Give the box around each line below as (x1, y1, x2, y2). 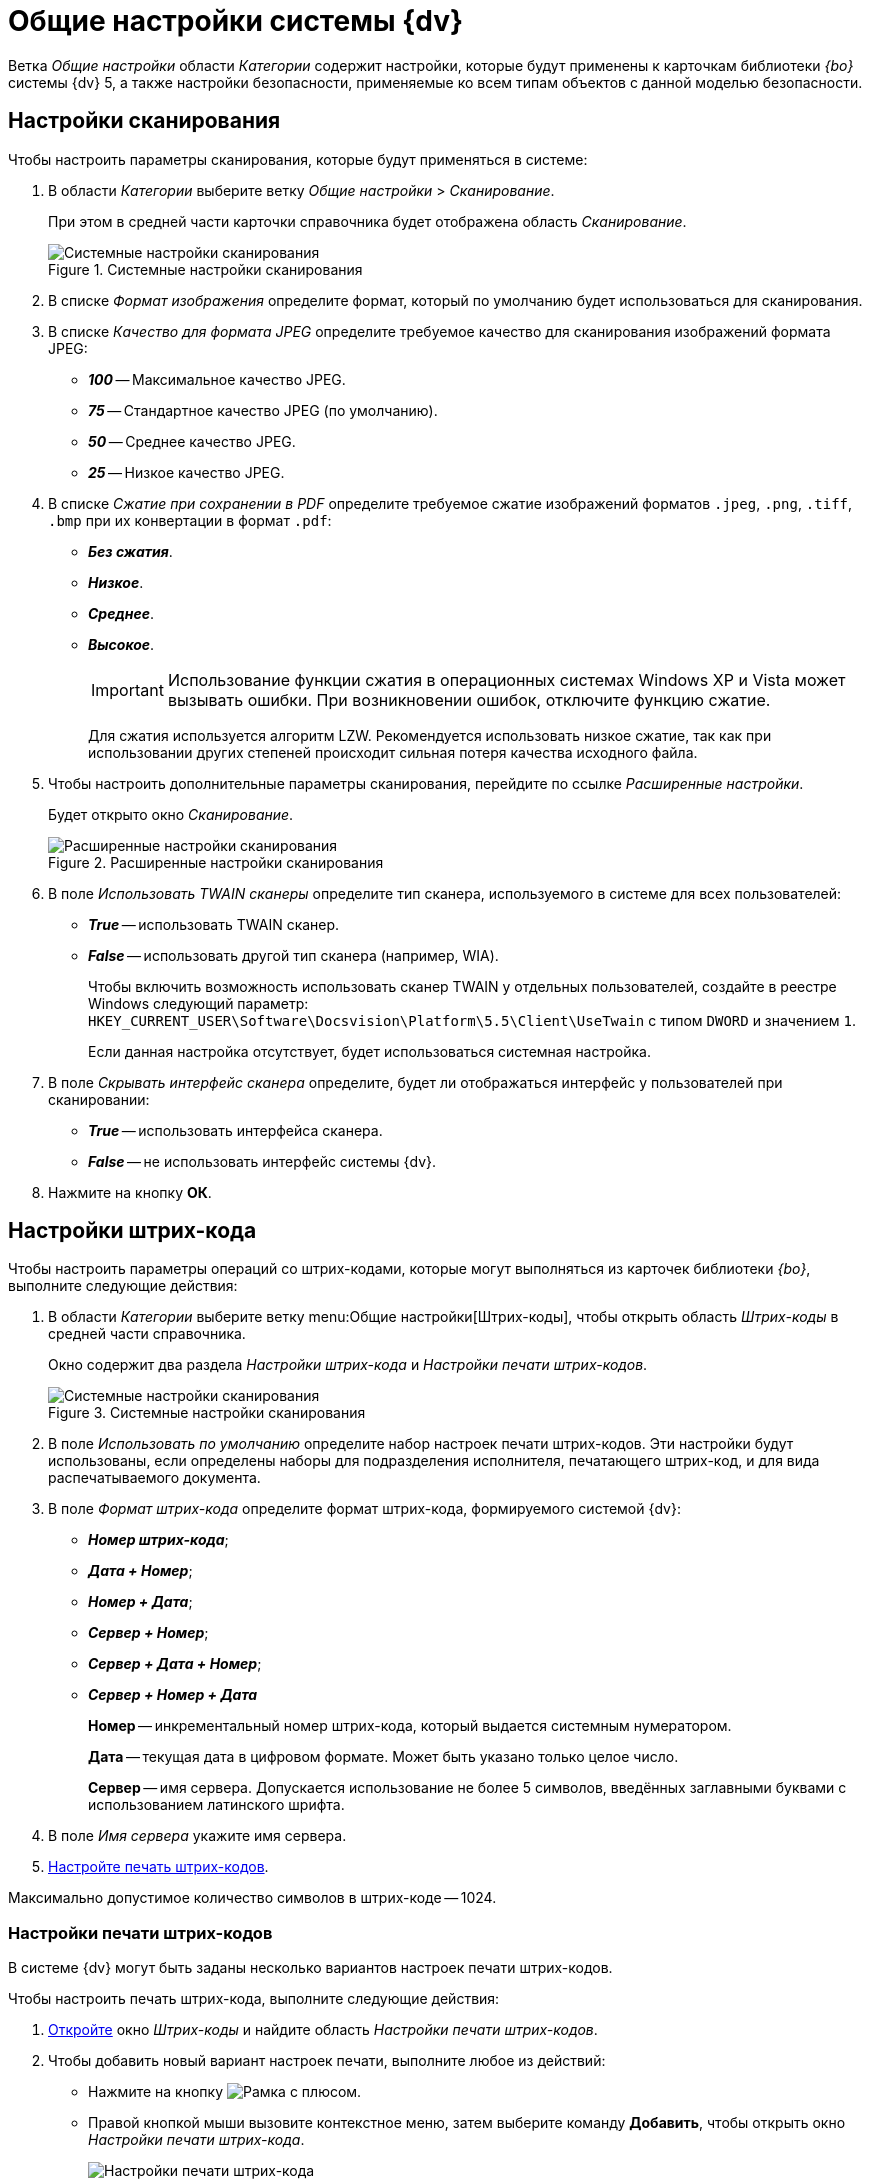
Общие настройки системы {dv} (8, 4, 464, 38)
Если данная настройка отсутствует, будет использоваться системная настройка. (88, 1042, 651, 1060)
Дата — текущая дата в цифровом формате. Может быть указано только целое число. (88, 1748, 679, 1766)
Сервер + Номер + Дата (88, 1686, 258, 1704)
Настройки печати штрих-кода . (88, 2131, 305, 2149)
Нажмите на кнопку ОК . (48, 1183, 212, 1201)
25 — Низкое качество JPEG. (88, 463, 285, 481)
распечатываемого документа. (48, 1469, 261, 1487)
